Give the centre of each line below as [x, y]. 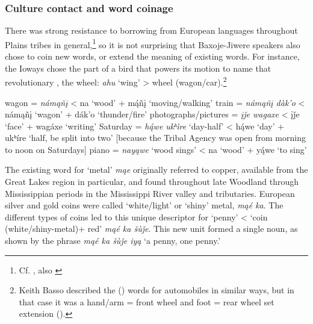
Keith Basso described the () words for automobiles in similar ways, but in [156, 290]
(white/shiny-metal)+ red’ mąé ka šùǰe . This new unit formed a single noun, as [151, 229]
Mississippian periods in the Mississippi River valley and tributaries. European [150, 193]
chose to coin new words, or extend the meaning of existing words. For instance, [152, 56]
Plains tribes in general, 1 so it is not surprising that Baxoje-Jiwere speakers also [153, 43]
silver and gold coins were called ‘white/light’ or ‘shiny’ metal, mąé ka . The [144, 205]
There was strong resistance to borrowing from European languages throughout [151, 30]
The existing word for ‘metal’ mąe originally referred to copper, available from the [156, 170]
